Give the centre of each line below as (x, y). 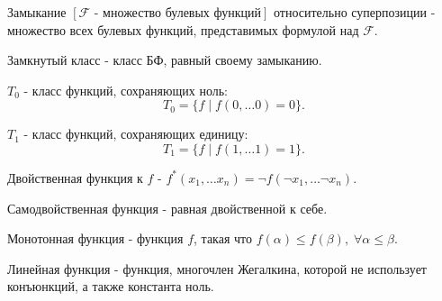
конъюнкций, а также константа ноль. (111, 286)
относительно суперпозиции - (355, 12)
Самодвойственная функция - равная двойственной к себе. (167, 208)
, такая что (223, 238)
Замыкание (37, 12)
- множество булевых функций (178, 14)
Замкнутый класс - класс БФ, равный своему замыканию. (165, 60)
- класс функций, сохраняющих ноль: (126, 90)
